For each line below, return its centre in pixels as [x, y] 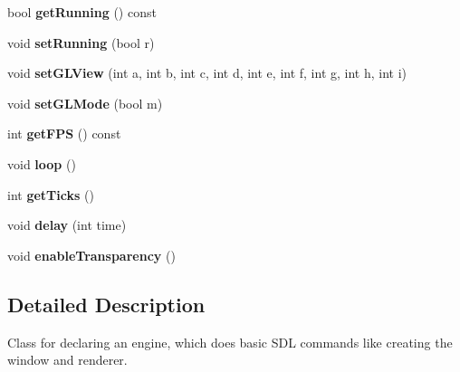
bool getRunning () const [82, 12]
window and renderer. [67, 360]
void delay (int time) [67, 225]
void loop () [42, 163]
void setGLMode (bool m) [85, 103]
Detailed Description [106, 304]
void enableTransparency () [91, 255]
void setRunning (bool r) [81, 42]
